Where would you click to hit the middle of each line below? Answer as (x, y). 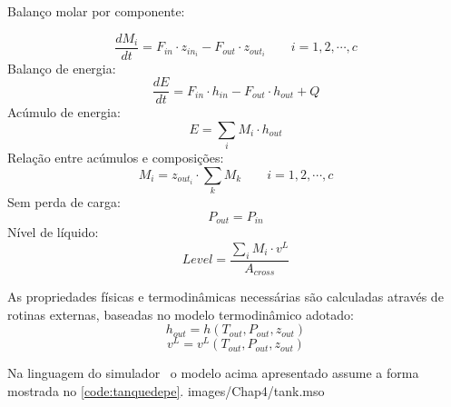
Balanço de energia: (62, 68)
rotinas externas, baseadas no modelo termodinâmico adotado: (181, 314)
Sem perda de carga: (64, 202)
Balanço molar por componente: (96, 11)
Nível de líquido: (53, 232)
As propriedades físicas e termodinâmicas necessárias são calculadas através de (225, 297)
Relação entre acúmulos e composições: (116, 158)
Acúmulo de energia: (64, 112)
